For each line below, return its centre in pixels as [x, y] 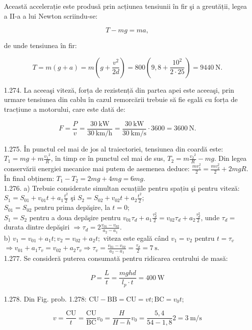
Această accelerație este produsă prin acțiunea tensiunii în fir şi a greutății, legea [126, 6]
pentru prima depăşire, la [72, 207]
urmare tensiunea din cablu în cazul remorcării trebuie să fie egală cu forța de [121, 99]
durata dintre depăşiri [37, 227]
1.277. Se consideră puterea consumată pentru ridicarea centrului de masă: [116, 258]
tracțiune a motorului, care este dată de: [65, 109]
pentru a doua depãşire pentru [75, 217]
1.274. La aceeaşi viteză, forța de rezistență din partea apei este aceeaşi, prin [119, 89]
